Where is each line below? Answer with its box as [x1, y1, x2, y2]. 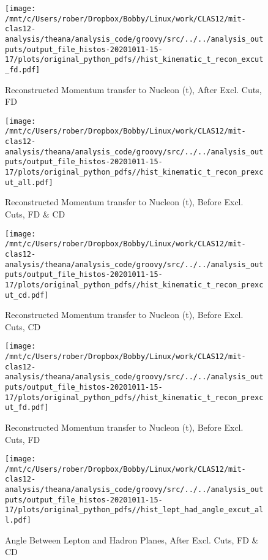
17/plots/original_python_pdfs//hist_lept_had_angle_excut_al [5, 505, 264, 515]
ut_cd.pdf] [5, 290, 49, 300]
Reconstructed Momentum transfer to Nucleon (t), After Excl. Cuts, [5, 83, 262, 96]
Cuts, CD [5, 320, 41, 333]
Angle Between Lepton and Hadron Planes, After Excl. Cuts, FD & [5, 533, 259, 546]
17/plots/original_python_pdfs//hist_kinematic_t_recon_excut [5, 55, 264, 64]
